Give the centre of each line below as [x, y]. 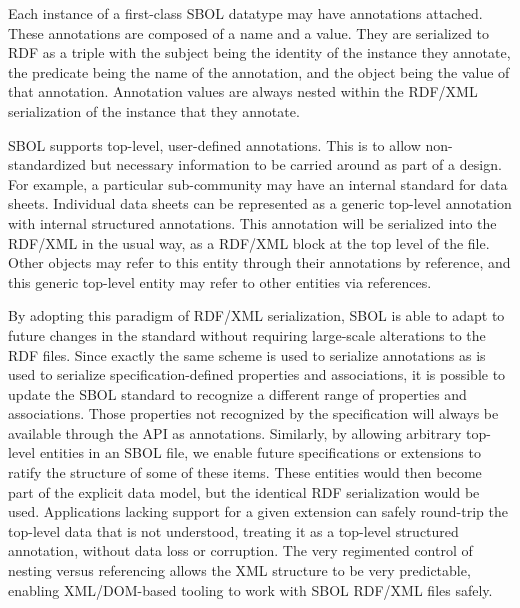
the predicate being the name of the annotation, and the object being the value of [259, 71]
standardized [47, 164]
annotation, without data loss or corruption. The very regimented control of [240, 550]
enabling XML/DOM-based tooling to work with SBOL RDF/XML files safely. [250, 589]
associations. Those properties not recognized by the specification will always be [253, 413]
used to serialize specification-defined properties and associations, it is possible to [257, 374]
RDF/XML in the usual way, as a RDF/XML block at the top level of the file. [249, 242]
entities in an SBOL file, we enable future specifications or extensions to [260, 452]
